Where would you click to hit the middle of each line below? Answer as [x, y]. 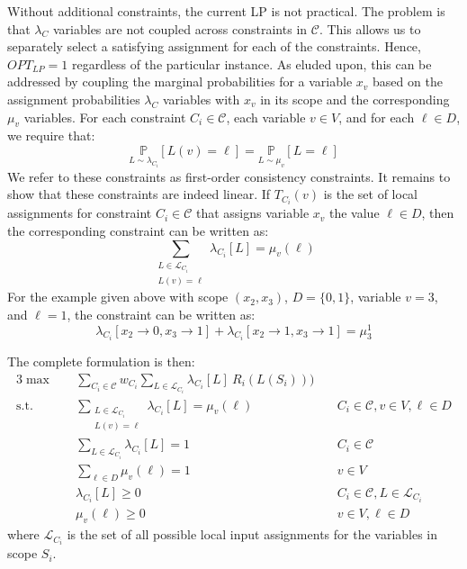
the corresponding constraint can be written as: [138, 230]
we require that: [51, 135]
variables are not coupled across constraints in [180, 28]
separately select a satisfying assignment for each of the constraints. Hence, [214, 46]
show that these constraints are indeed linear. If [139, 194]
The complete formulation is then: [101, 361]
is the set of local [370, 194]
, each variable [266, 117]
